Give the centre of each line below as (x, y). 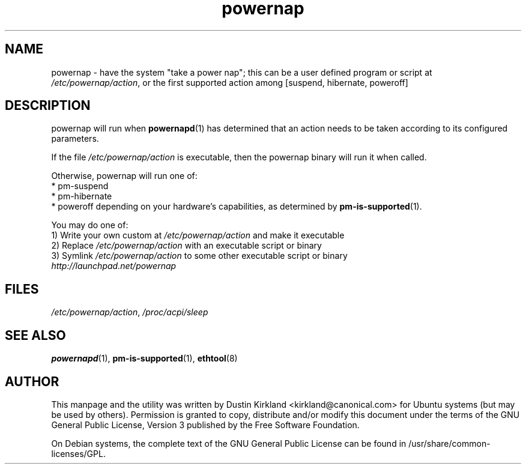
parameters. (75, 139)
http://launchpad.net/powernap (114, 266)
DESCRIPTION (48, 106)
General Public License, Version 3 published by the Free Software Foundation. (205, 425)
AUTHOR (32, 381)
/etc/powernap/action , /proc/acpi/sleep (130, 312)
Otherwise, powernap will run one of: (124, 176)
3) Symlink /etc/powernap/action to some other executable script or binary (199, 256)
